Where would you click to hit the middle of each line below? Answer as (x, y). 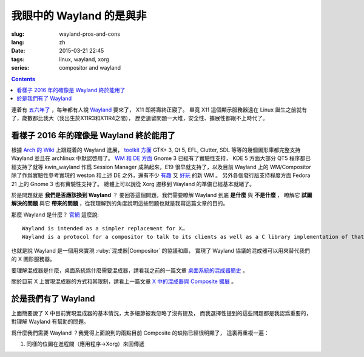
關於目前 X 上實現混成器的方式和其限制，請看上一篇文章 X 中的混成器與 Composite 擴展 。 (124, 281)
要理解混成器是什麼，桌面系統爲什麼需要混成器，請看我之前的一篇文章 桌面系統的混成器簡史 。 (130, 270)
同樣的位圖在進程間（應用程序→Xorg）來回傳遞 (86, 344)
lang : (18, 42)
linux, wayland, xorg (84, 59)
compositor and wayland (90, 68)
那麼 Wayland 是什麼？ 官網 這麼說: (55, 215)
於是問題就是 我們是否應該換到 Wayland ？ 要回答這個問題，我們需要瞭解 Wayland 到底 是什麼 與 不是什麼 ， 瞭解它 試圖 (162, 195)
